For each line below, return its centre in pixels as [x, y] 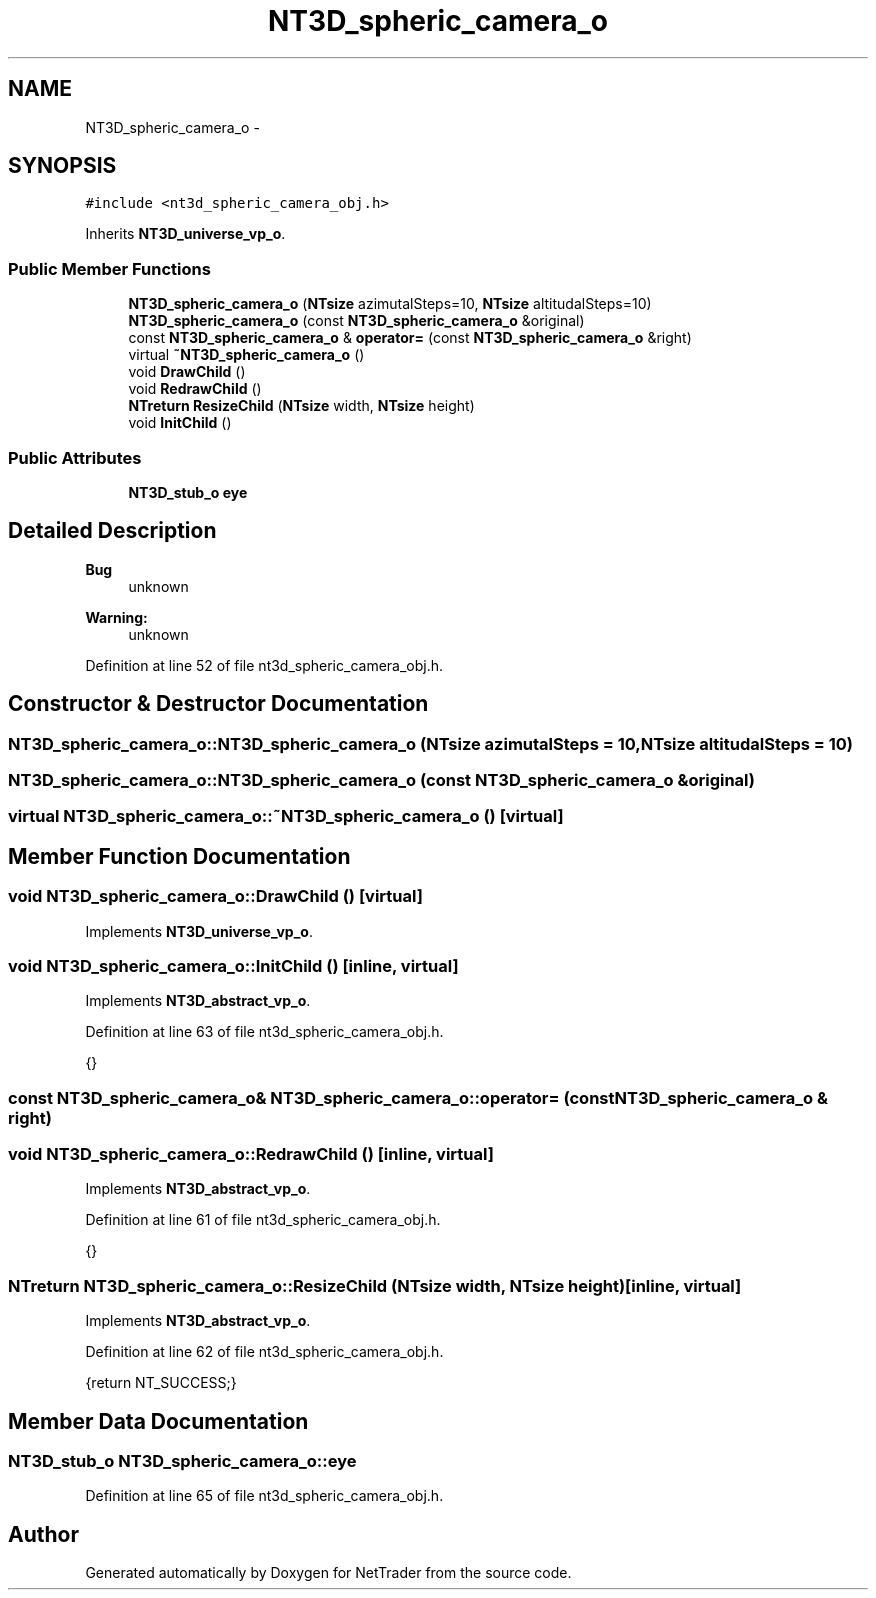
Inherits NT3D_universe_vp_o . [185, 234]
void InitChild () [180, 423]
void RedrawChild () [195, 389]
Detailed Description [112, 531]
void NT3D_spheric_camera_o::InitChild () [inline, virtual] [233, 965]
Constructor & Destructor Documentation [218, 704]
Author [43, 1534]
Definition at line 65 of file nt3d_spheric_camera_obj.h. [264, 1496]
